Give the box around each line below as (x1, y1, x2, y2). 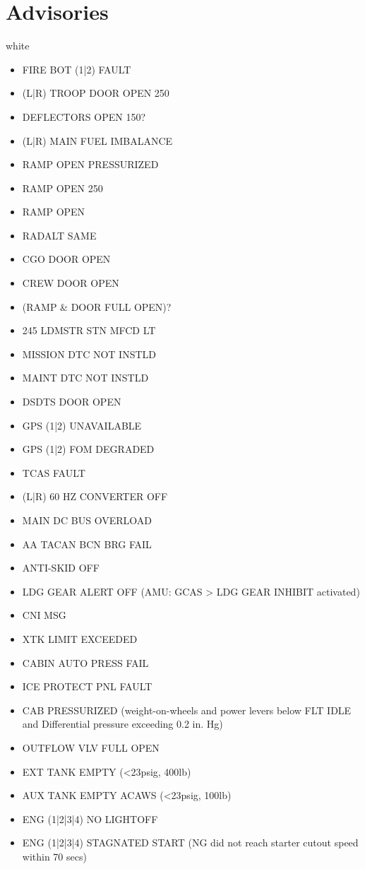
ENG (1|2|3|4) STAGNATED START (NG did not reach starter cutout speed (22, 835, 359, 850)
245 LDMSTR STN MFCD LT (22, 323, 156, 338)
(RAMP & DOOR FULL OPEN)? (22, 299, 172, 314)
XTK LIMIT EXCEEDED (22, 631, 138, 646)
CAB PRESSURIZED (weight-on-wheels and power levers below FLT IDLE (22, 702, 352, 717)
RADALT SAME (22, 227, 97, 242)
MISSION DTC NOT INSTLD (22, 346, 156, 361)
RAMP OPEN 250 (22, 180, 103, 195)
